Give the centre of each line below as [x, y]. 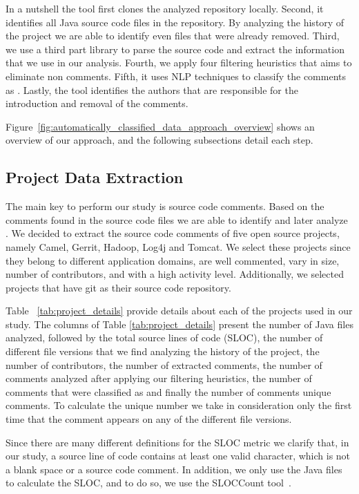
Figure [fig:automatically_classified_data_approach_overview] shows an [160, 126]
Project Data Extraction [95, 177]
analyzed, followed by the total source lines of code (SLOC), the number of [164, 338]
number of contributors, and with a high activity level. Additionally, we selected [175, 274]
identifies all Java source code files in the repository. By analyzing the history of [175, 22]
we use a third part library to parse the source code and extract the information [175, 49]
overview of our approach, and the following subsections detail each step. [159, 140]
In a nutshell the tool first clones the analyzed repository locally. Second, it [165, 8]
